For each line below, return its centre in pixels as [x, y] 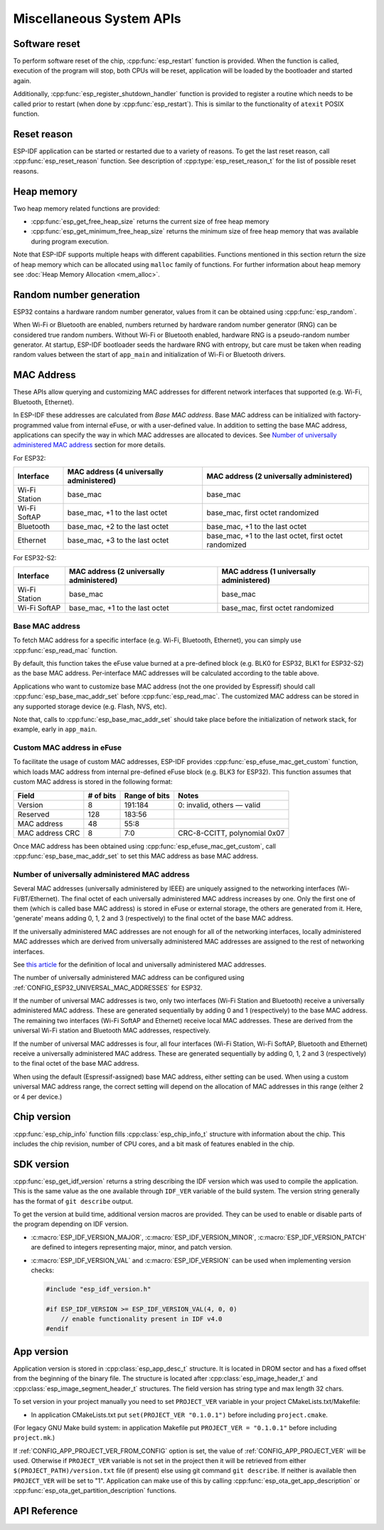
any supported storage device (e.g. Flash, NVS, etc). [90, 706]
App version [41, 1352]
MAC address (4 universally [115, 472]
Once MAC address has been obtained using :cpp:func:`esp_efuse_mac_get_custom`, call [145, 846]
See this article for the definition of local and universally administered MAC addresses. [140, 964]
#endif [57, 1329]
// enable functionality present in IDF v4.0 [142, 1319]
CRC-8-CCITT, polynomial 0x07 [231, 833]
